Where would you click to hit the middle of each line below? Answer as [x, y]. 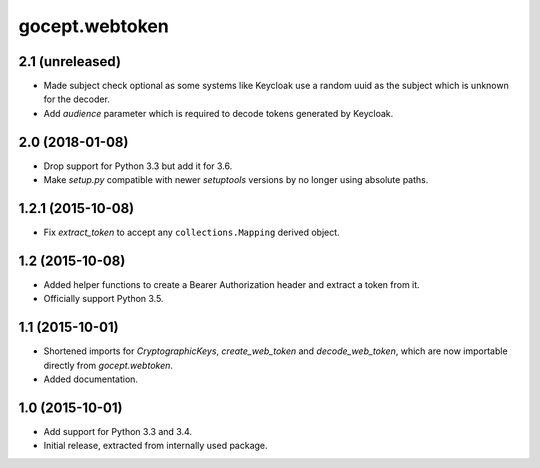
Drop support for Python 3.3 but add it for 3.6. [138, 166]
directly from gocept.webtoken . [108, 365]
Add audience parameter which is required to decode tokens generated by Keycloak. [218, 113]
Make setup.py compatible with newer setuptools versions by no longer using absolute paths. [236, 180]
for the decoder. [76, 99]
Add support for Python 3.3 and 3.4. [117, 431]
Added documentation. [91, 379]
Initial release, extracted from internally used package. [156, 446]
